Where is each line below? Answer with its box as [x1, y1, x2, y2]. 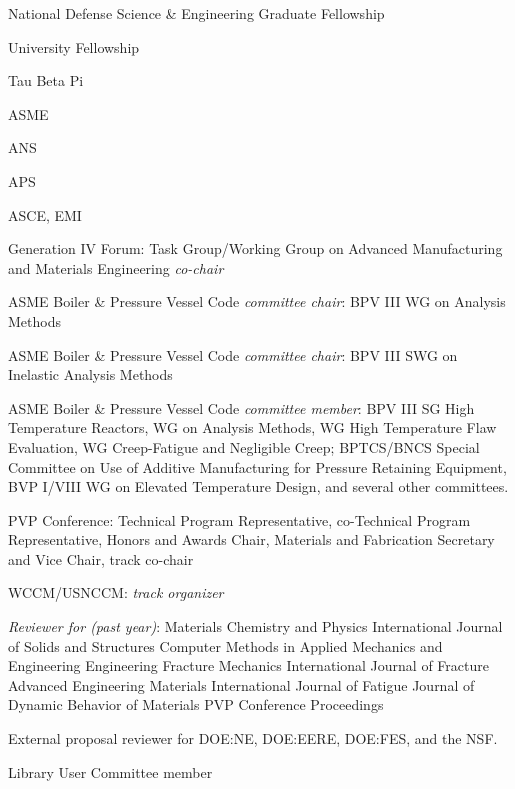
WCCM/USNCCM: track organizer [8, 582, 224, 603]
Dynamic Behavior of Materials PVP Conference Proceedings [8, 694, 384, 715]
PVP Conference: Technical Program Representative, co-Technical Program [8, 509, 471, 530]
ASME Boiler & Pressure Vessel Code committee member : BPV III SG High [8, 397, 475, 418]
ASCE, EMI [8, 204, 82, 225]
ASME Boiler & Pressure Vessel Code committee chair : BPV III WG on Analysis [8, 291, 506, 312]
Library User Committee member [8, 761, 213, 782]
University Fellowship [8, 36, 140, 57]
